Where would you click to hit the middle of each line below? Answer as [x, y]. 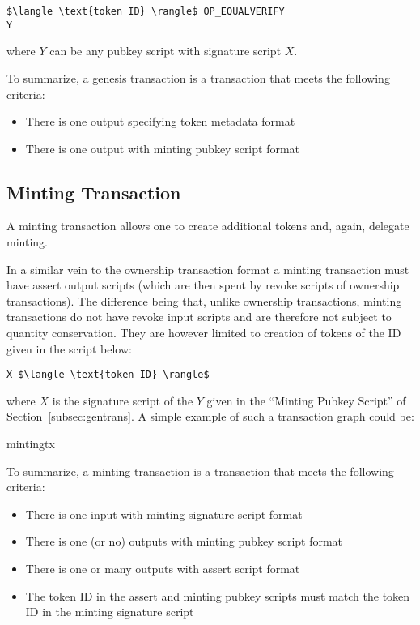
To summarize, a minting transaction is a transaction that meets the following [200, 471]
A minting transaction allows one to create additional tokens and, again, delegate [208, 226]
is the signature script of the [123, 400]
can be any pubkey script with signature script [165, 51]
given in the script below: [69, 348]
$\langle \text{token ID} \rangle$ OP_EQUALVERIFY [146, 11]
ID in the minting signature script [110, 612]
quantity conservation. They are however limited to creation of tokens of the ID [204, 333]
